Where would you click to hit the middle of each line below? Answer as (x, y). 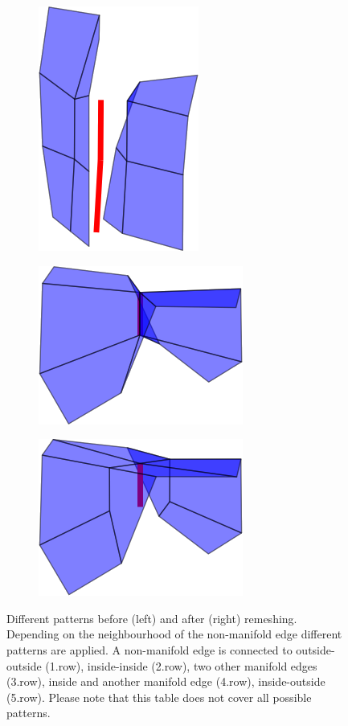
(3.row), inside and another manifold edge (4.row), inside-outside (166, 681)
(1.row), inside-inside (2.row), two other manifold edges (181, 665)
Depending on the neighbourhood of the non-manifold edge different (174, 634)
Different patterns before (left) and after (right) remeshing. (152, 618)
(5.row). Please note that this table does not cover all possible (159, 697)
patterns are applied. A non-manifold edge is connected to (149, 649)
